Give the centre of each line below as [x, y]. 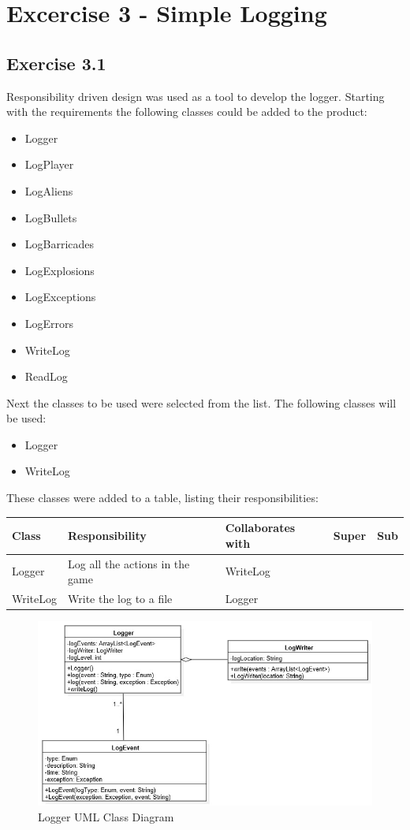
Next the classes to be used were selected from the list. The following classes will [201, 402]
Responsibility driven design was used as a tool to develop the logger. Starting [196, 96]
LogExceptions [60, 297]
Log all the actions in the [129, 563]
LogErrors [49, 323]
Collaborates [260, 528]
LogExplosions [60, 270]
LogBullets [51, 217]
